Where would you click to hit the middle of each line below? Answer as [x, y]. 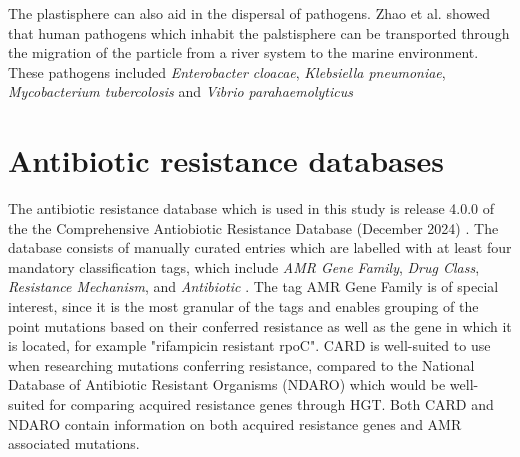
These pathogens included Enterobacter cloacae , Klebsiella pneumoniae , [227, 71]
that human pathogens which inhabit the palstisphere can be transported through [259, 32]
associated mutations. [74, 443]
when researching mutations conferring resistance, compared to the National [241, 364]
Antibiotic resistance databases [226, 160]
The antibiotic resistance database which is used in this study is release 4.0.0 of [251, 208]
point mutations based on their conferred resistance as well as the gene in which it [260, 325]
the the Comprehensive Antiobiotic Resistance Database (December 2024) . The [253, 227]
